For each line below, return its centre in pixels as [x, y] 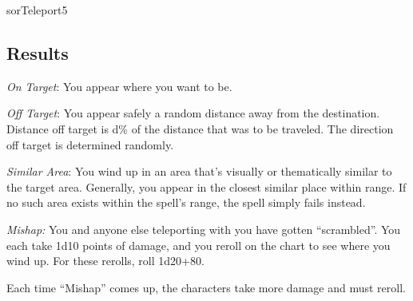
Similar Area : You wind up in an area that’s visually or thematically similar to [199, 171]
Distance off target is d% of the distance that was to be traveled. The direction [200, 128]
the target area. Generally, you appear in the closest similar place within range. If [206, 186]
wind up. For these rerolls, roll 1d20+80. [105, 261]
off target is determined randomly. [90, 144]
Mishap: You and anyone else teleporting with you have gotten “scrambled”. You [204, 229]
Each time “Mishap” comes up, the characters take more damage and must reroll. [206, 287]
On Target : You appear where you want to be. [119, 86]
